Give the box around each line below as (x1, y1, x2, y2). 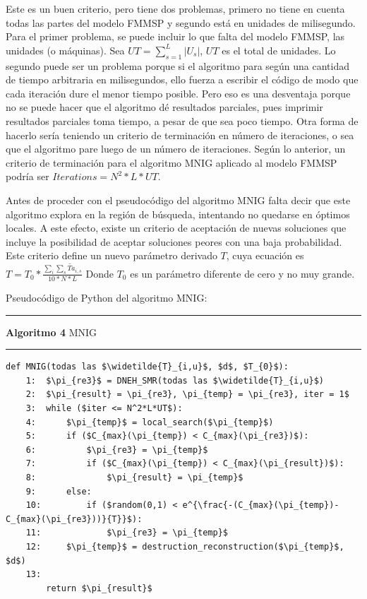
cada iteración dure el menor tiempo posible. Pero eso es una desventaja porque (6, 85, 351, 100)
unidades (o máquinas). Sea (6, 42, 125, 57)
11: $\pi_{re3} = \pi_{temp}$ (25, 528, 228, 538)
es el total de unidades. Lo (222, 42, 336, 57)
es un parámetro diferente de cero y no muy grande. (130, 266, 355, 280)
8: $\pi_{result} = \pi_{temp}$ (25, 472, 243, 482)
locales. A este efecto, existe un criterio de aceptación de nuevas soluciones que (6, 220, 347, 235)
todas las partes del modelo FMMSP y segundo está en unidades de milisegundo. (6, 15, 356, 30)
